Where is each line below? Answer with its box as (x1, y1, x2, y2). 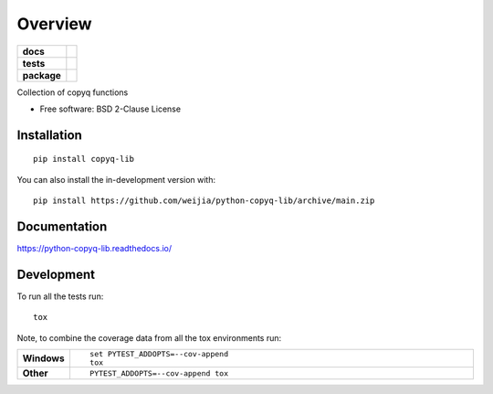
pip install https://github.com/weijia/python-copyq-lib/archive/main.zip (33, 196, 375, 206)
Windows (22, 352, 65, 365)
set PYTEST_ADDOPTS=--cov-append (89, 349, 228, 359)
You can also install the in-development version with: (16, 174, 216, 185)
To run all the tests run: (16, 291, 104, 302)
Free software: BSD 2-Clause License (39, 103, 182, 114)
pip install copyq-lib (33, 154, 135, 165)
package (22, 69, 61, 81)
